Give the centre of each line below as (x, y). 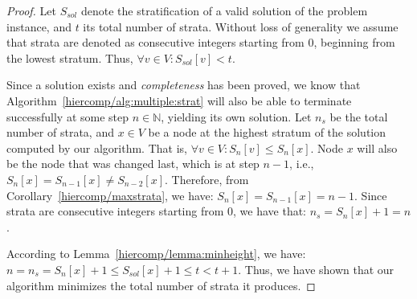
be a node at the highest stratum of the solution (267, 132)
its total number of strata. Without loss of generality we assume (241, 26)
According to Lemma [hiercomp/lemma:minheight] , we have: (156, 254)
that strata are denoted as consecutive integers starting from (155, 42)
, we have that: (270, 211)
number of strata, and (60, 132)
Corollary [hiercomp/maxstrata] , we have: (110, 195)
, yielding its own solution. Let (236, 116)
